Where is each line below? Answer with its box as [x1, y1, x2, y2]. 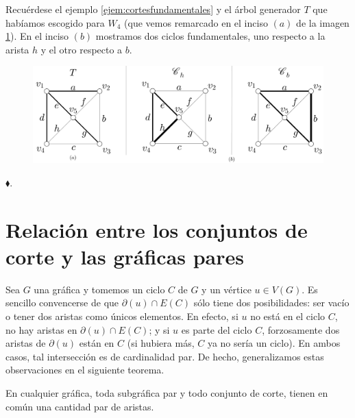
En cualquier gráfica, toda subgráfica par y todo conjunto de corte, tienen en [5, 386, 328, 400]
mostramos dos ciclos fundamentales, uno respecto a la [95, 29, 326, 43]
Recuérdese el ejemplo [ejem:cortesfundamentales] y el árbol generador [5, 2, 301, 16]
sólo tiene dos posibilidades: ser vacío [193, 295, 350, 310]
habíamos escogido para [5, 15, 105, 29]
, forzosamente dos [262, 322, 340, 336]
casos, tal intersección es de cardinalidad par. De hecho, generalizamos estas [5, 349, 324, 363]
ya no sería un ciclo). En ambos [207, 336, 341, 350]
